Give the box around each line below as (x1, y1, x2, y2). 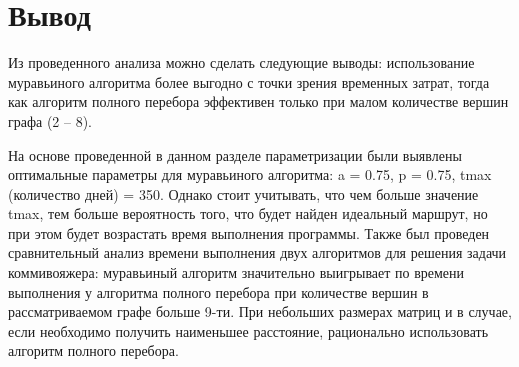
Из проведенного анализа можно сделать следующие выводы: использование (8, 52, 475, 73)
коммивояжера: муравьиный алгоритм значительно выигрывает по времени (8, 262, 465, 283)
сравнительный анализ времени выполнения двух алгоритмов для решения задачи (8, 242, 507, 263)
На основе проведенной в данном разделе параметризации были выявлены (8, 144, 462, 165)
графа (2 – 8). (8, 110, 93, 131)
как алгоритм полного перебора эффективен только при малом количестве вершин (8, 91, 509, 112)
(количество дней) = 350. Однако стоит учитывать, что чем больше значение (8, 183, 479, 204)
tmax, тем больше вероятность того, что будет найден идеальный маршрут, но (8, 203, 488, 224)
